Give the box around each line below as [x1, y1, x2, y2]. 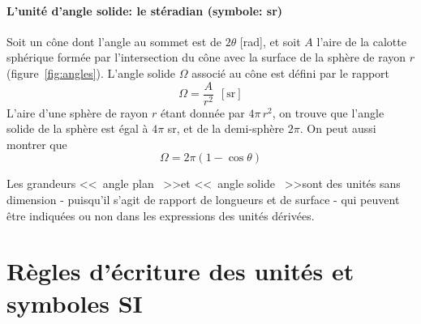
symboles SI [6, 286, 143, 319]
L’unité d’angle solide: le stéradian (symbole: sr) [6, 2, 283, 19]
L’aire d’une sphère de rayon [6, 104, 148, 121]
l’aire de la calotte [316, 32, 406, 49]
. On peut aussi [299, 120, 376, 137]
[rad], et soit [239, 32, 301, 49]
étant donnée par [160, 104, 245, 121]
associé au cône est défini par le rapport [191, 64, 390, 81]
